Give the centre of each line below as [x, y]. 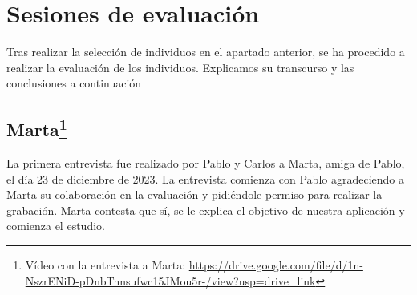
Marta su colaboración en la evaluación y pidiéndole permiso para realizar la [194, 194]
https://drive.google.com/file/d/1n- [276, 265]
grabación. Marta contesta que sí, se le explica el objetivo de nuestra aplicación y [206, 210]
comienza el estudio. [56, 226]
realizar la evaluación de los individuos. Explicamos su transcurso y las [180, 67]
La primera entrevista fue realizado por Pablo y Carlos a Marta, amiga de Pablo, [206, 163]
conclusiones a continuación [74, 83]
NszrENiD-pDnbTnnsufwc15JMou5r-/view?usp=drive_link [170, 280]
